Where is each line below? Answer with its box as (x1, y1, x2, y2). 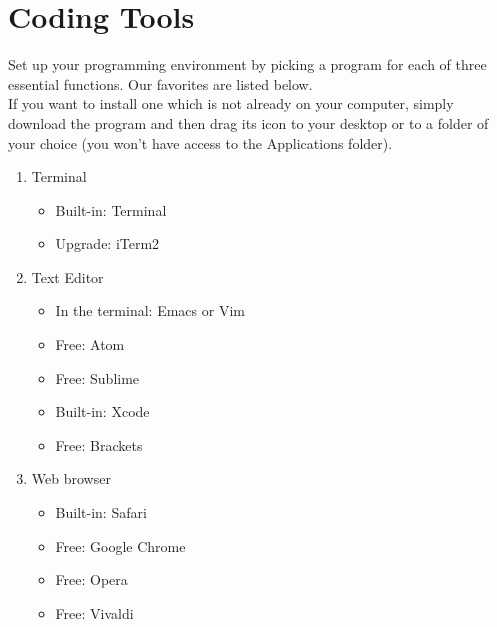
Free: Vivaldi (55, 602, 134, 623)
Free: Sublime (55, 367, 140, 388)
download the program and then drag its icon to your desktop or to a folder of (8, 112, 489, 133)
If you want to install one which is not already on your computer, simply (8, 93, 454, 114)
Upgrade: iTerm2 (55, 233, 160, 254)
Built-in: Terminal (55, 199, 167, 220)
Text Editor (31, 266, 104, 287)
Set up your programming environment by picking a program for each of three (8, 54, 487, 75)
